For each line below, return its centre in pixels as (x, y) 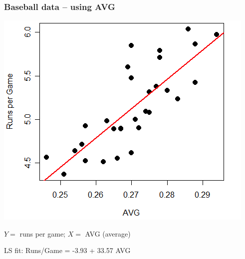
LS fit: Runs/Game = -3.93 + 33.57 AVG (67, 250)
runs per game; (43, 233)
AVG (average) (108, 233)
